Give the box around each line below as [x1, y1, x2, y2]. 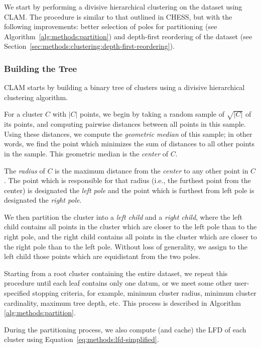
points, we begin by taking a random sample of [80, 109, 225, 119]
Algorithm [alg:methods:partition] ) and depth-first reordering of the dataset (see [4, 31, 252, 41]
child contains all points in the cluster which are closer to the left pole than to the [4, 221, 257, 232]
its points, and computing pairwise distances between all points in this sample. [4, 119, 246, 129]
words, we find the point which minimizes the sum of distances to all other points [4, 138, 255, 149]
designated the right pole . [4, 195, 82, 205]
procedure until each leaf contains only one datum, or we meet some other [4, 278, 232, 288]
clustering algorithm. [4, 92, 68, 102]
